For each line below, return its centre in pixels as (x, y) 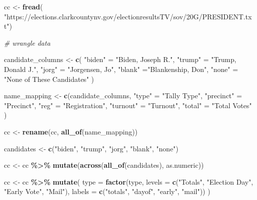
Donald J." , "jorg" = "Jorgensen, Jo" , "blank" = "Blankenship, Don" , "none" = (121, 69)
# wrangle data (27, 42)
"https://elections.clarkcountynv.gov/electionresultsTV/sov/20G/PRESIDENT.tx (128, 16)
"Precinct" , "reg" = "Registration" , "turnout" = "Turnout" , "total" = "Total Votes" (128, 105)
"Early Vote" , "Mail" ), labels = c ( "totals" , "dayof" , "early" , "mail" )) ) (107, 191)
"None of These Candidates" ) (49, 79)
